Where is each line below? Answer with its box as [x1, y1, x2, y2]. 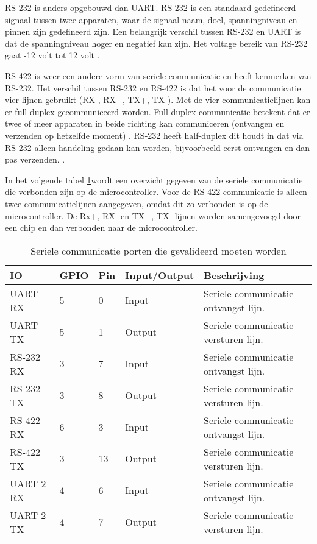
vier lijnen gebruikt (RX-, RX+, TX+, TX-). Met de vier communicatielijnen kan [5, 93, 311, 106]
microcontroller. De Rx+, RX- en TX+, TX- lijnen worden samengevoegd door [5, 209, 301, 222]
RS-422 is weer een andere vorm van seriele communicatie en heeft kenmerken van [5, 69, 312, 82]
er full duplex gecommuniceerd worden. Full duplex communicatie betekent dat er [5, 105, 310, 118]
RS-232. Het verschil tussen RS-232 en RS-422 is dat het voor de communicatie [5, 81, 301, 94]
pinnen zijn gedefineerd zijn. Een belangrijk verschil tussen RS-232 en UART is [5, 25, 301, 38]
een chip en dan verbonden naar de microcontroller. [5, 221, 198, 234]
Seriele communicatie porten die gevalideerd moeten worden [30, 243, 287, 258]
